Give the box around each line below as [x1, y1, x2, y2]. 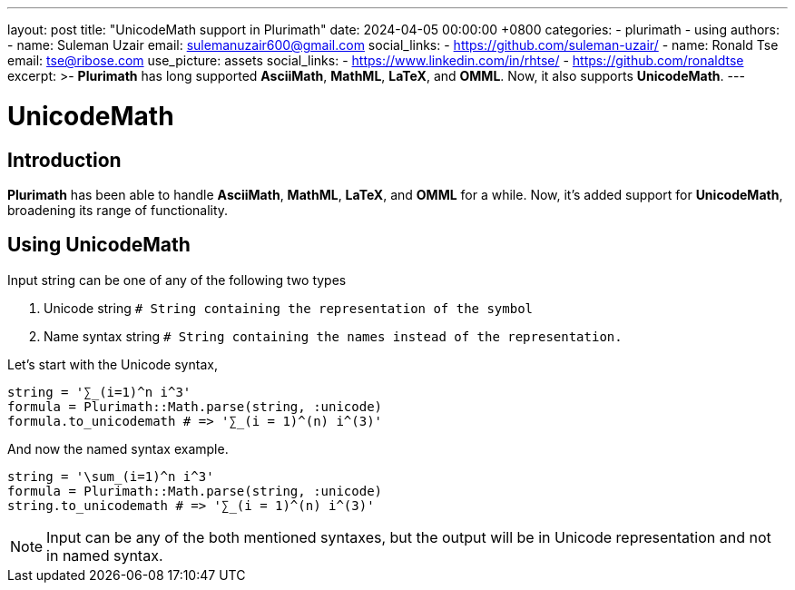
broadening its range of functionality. [7, 202, 229, 218]
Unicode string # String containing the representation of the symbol [44, 300, 534, 316]
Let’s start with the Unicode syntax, [7, 356, 218, 372]
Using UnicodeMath [7, 233, 191, 257]
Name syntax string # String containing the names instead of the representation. [44, 328, 623, 344]
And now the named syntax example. [7, 440, 229, 457]
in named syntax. [46, 546, 163, 565]
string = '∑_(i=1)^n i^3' [7, 384, 191, 399]
